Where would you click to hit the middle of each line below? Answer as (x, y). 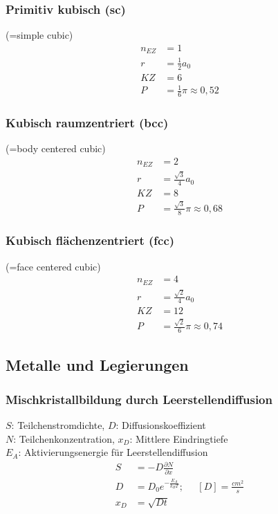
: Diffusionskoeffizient (161, 424)
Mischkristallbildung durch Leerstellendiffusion (139, 399)
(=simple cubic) (39, 35)
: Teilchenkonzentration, (64, 438)
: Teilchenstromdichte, (58, 424)
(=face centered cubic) (53, 266)
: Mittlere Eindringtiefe (179, 438)
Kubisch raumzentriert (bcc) (87, 122)
